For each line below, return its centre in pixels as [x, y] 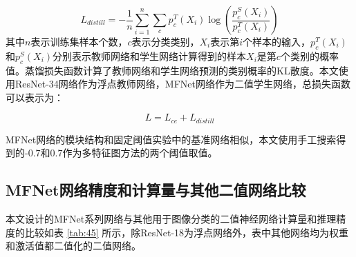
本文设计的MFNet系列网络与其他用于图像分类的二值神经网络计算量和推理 [171, 219]
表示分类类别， [166, 41]
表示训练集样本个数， [79, 41]
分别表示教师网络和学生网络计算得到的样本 [150, 55]
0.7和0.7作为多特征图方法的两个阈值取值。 [123, 153]
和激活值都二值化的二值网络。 [73, 246]
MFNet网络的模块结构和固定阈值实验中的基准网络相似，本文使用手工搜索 [171, 139]
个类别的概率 [309, 55]
